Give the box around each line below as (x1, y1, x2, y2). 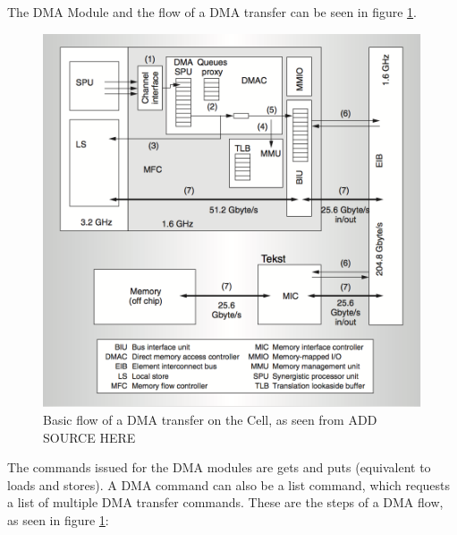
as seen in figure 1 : (7, 511, 109, 529)
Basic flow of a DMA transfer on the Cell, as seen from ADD (43, 410, 377, 429)
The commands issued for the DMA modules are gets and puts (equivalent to (7, 458, 431, 477)
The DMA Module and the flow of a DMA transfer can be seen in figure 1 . (7, 3, 418, 21)
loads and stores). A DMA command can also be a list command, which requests (7, 475, 451, 494)
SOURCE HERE (43, 427, 136, 446)
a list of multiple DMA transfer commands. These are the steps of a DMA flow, (7, 493, 444, 512)
